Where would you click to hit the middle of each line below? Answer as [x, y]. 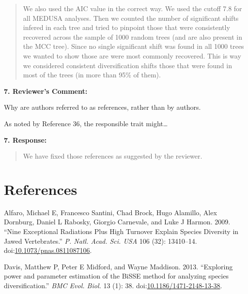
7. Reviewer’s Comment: [46, 91]
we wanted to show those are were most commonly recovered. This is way [132, 55]
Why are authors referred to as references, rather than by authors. [102, 107]
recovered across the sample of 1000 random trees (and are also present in [132, 37]
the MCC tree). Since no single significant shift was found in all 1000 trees [133, 46]
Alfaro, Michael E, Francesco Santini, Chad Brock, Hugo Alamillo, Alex [110, 212]
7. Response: [25, 140]
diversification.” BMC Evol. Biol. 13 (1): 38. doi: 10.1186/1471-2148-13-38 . [113, 285]
